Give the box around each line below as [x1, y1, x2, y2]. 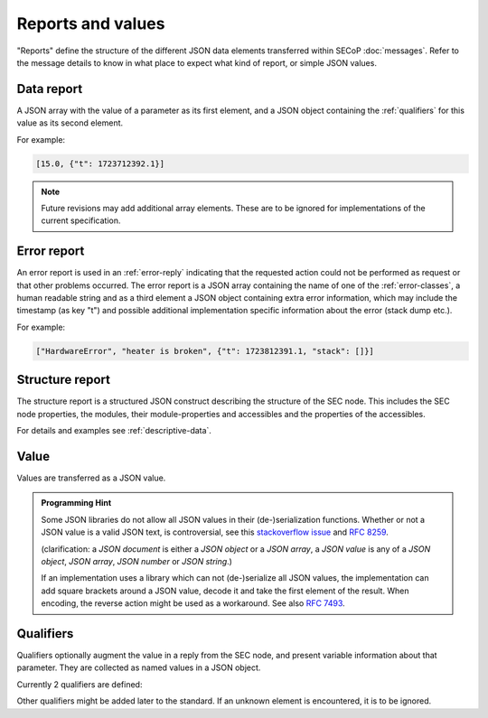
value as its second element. [16, 117, 124, 128]
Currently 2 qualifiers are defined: [16, 678, 143, 690]
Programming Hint [41, 498, 112, 508]
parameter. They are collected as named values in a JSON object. [16, 662, 261, 673]
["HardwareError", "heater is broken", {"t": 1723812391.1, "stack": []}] [35, 346, 375, 356]
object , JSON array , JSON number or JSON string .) [41, 555, 232, 566]
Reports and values [16, 14, 165, 33]
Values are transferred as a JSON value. [16, 472, 166, 483]
